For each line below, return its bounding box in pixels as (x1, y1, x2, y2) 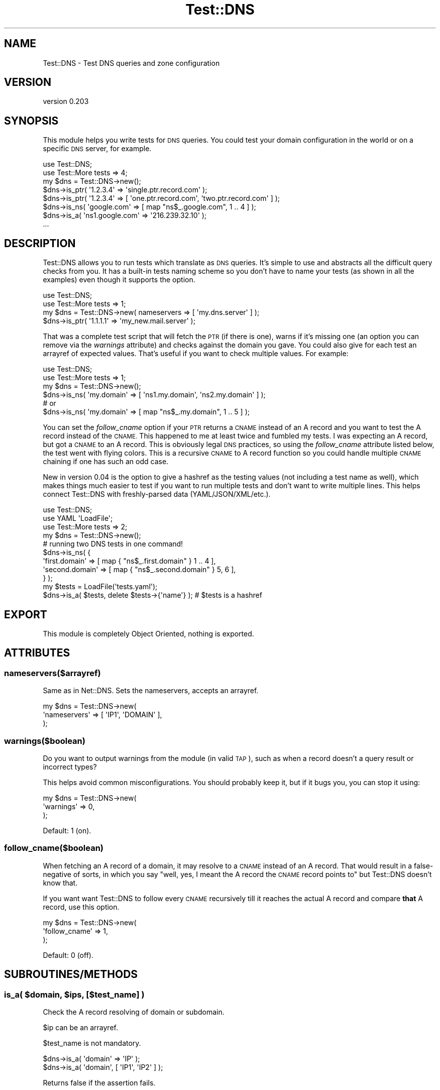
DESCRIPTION (4, 237, 76, 250)
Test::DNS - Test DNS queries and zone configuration (43, 58, 220, 67)
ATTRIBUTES (4, 646, 70, 660)
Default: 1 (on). (43, 826, 91, 835)
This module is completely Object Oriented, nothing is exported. (43, 629, 254, 638)
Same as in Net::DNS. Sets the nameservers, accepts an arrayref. (43, 686, 259, 695)
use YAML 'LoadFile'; (43, 514, 113, 523)
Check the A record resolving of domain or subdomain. (43, 1007, 225, 1016)
